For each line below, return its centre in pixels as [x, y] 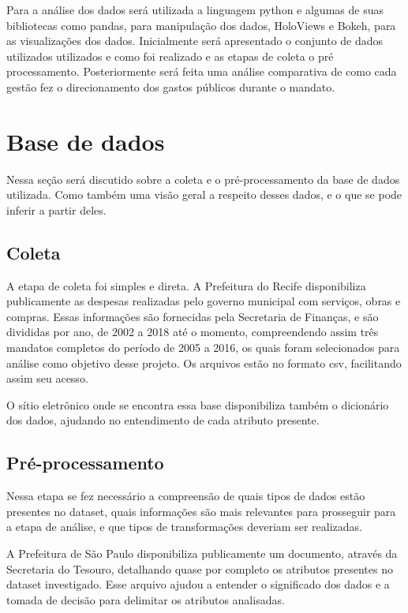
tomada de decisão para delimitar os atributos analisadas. [146, 599]
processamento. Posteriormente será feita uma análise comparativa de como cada [202, 71]
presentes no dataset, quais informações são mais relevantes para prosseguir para [201, 511]
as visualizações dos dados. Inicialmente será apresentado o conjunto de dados [195, 41]
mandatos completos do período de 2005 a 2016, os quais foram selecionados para [203, 348]
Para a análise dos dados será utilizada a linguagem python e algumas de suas [195, 9]
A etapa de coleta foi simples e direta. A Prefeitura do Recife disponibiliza [186, 285]
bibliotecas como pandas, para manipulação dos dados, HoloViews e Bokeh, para [201, 25]
